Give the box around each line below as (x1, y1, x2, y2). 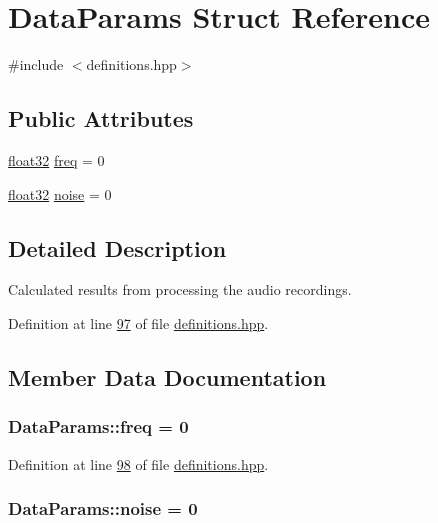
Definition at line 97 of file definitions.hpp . (8, 312, 269, 333)
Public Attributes (8, 103, 194, 134)
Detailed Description (8, 232, 227, 263)
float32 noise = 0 (8, 183, 112, 204)
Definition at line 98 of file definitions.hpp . (8, 453, 269, 474)
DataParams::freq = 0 (8, 414, 189, 439)
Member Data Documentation (8, 361, 327, 392)
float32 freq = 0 (8, 149, 105, 170)
